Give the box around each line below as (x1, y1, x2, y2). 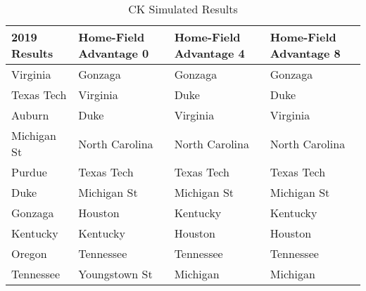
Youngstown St (78, 266, 153, 282)
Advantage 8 (270, 45, 341, 61)
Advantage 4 (174, 45, 245, 61)
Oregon (11, 245, 47, 261)
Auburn (11, 107, 49, 123)
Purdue (11, 164, 47, 180)
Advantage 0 (78, 45, 149, 61)
